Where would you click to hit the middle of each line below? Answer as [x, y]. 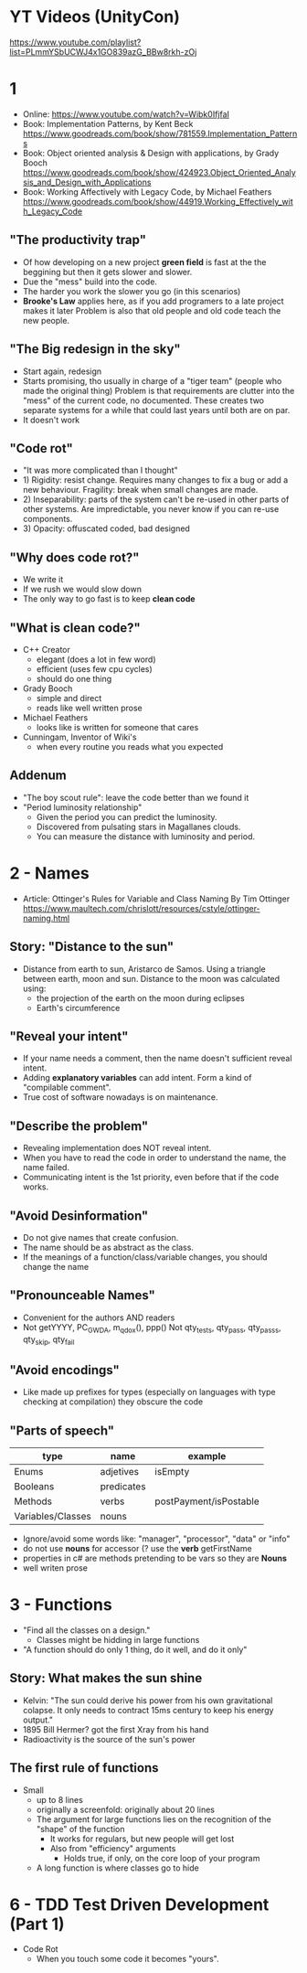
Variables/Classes [53, 1516]
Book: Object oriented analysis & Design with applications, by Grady [151, 153]
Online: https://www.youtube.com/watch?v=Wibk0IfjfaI [126, 114]
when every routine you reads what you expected [130, 746]
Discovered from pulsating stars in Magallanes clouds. [138, 827]
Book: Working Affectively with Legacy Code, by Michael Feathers [147, 192]
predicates [123, 1486]
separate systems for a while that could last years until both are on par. [156, 410]
